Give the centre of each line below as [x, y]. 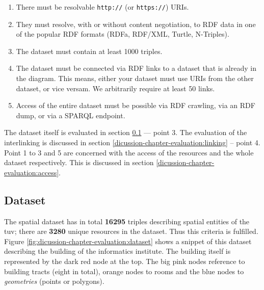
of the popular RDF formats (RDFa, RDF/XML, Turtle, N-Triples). [123, 34]
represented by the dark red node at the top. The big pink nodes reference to [125, 261]
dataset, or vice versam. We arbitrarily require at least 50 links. [115, 88]
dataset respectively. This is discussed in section [79, 162]
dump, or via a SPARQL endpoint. [71, 115]
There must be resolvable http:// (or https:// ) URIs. [102, 7]
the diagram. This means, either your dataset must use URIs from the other [135, 78]
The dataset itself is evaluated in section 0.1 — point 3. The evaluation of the [126, 132]
